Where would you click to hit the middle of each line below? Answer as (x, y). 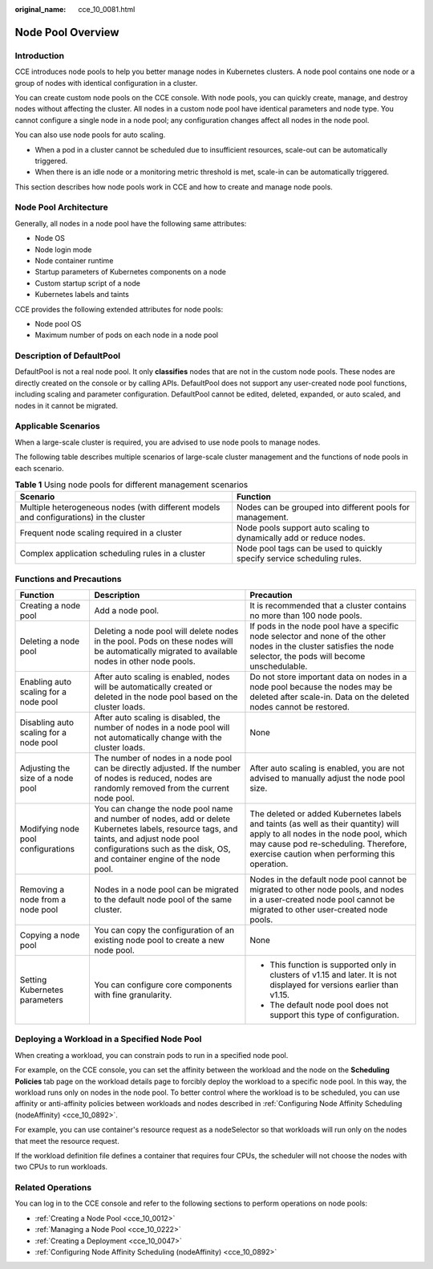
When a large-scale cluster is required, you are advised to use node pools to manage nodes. (168, 442)
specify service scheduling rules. (299, 559)
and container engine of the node (157, 859)
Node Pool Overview (67, 32)
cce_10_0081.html (107, 9)
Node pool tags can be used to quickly (310, 548)
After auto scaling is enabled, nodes (162, 677)
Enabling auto (46, 682)
